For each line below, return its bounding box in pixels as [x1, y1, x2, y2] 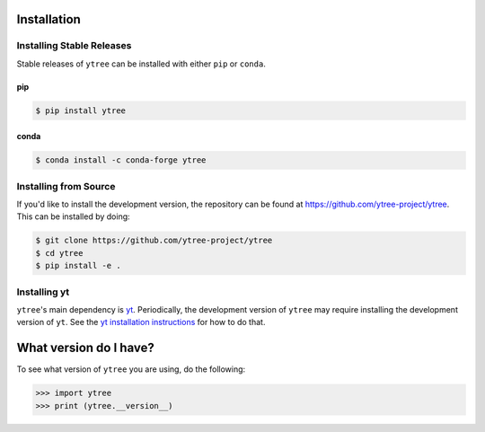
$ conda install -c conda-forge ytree [35, 155, 207, 165]
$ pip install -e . [35, 260, 121, 271]
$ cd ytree [35, 248, 84, 258]
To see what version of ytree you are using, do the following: [16, 364, 246, 375]
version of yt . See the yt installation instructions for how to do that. [16, 317, 266, 328]
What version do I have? [16, 340, 154, 356]
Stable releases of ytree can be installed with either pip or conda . [16, 58, 267, 69]
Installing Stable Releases [16, 40, 132, 52]
